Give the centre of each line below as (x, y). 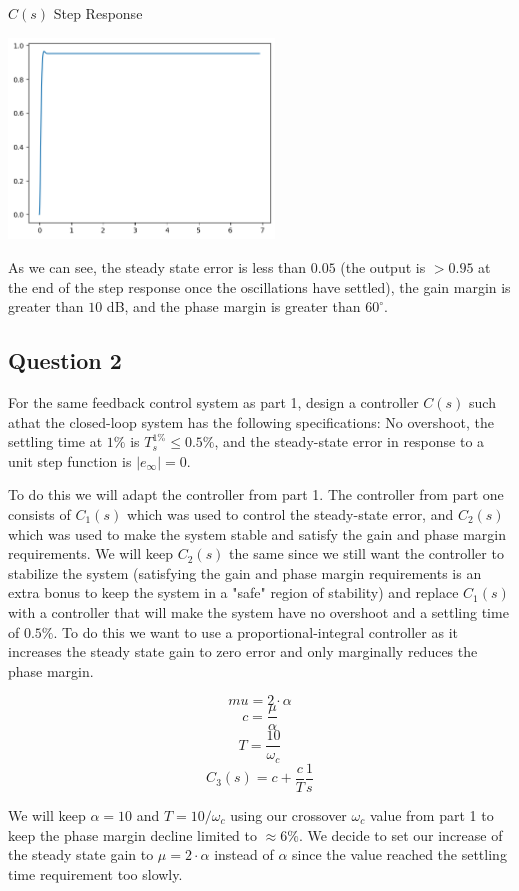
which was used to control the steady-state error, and (290, 513)
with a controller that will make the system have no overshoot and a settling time (258, 611)
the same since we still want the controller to (366, 553)
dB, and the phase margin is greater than (233, 306)
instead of (244, 854)
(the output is (383, 267)
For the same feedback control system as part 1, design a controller (213, 401)
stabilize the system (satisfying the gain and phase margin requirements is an (245, 572)
